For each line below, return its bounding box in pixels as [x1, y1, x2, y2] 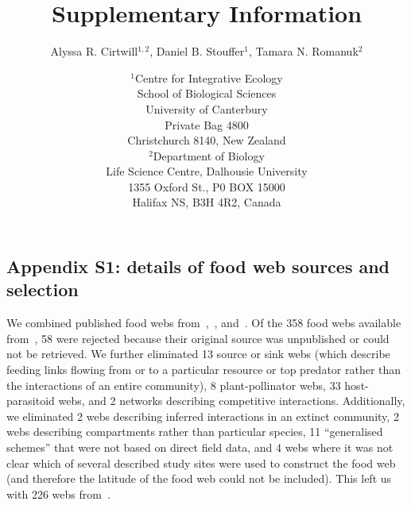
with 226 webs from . [6, 485, 111, 502]
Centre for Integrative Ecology [134, 69, 283, 86]
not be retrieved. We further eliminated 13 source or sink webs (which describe [6, 345, 390, 362]
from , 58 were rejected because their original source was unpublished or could [6, 330, 390, 346]
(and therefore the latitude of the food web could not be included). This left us [6, 470, 392, 487]
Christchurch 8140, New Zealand [127, 132, 286, 148]
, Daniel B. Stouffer [149, 43, 245, 60]
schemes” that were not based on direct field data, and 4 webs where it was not [6, 439, 394, 456]
